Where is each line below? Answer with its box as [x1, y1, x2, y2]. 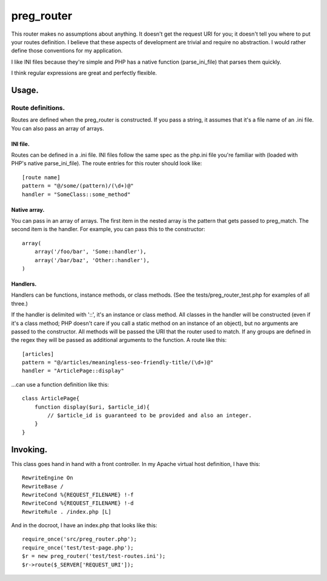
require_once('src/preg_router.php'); [22, 536, 137, 543]
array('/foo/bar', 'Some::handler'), [34, 248, 147, 255]
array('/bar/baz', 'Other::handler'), [34, 257, 150, 263]
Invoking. [11, 444, 48, 455]
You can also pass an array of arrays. [11, 125, 104, 132]
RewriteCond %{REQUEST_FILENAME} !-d [22, 500, 134, 507]
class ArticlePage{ [22, 395, 80, 402]
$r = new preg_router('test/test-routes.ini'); [22, 553, 166, 560]
